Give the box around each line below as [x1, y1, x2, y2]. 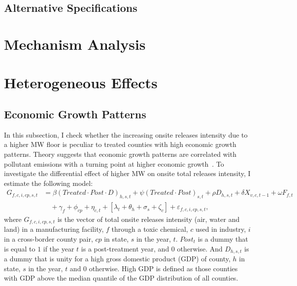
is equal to [4, 243, 35, 253]
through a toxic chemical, [111, 224, 188, 234]
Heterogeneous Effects [4, 72, 158, 93]
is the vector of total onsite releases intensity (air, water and [57, 214, 240, 224]
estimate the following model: [4, 178, 93, 188]
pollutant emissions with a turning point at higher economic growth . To [4, 158, 224, 169]
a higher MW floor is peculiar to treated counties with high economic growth [4, 139, 236, 149]
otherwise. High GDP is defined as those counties [89, 263, 238, 273]
